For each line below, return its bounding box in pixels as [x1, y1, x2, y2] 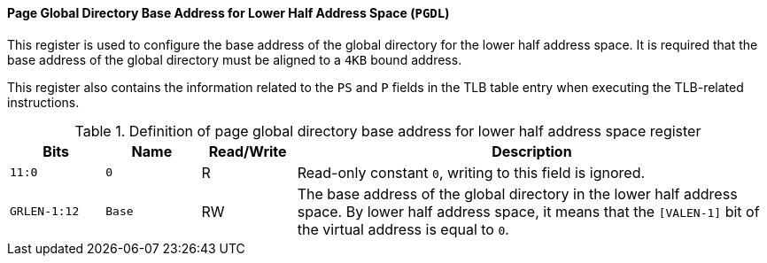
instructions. [7, 94, 80, 110]
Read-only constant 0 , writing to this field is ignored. [297, 163, 646, 182]
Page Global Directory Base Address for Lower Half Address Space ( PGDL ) [7, 5, 450, 20]
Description [492, 142, 572, 160]
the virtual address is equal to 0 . [297, 220, 509, 238]
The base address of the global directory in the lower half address [297, 184, 738, 203]
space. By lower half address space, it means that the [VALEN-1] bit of [297, 202, 760, 220]
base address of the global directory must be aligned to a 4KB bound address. [7, 51, 462, 67]
